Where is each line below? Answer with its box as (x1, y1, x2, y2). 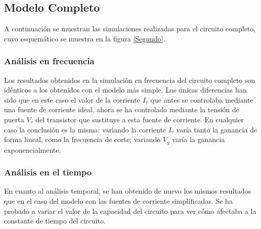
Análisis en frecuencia (4, 55, 95, 67)
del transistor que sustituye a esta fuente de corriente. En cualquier (35, 114, 244, 124)
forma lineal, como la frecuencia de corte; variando (4, 134, 161, 145)
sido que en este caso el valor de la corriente (4, 94, 141, 105)
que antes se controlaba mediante (150, 94, 253, 105)
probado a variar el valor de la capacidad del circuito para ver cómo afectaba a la (4, 205, 256, 216)
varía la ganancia (172, 134, 225, 145)
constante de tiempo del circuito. (4, 215, 106, 226)
